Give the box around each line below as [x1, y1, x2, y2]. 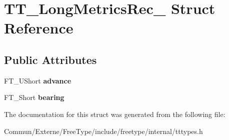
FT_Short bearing [4, 92, 64, 102]
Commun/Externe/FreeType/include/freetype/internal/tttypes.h [4, 125, 203, 136]
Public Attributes [4, 51, 97, 67]
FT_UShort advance [4, 75, 71, 85]
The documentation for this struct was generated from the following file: [4, 108, 225, 119]
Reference [4, 17, 73, 38]
